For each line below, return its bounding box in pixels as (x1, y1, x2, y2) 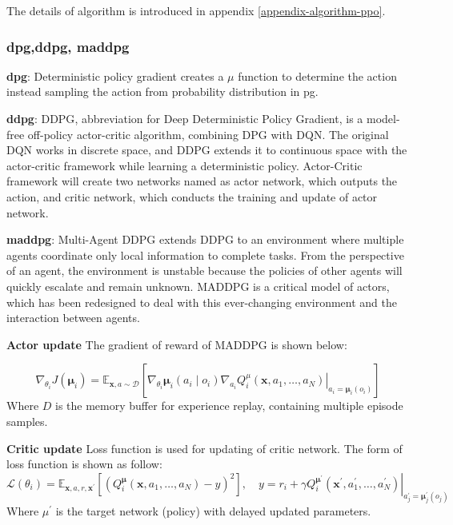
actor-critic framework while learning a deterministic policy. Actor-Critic (6, 157, 363, 173)
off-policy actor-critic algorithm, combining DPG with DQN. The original (27, 125, 389, 142)
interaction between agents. (6, 309, 140, 326)
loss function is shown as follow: (6, 455, 162, 472)
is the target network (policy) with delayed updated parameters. (55, 503, 371, 519)
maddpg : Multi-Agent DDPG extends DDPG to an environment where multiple (6, 231, 404, 248)
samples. (6, 412, 48, 429)
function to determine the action (238, 67, 397, 84)
